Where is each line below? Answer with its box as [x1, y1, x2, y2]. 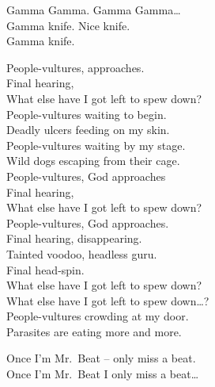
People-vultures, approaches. [6, 59, 145, 75]
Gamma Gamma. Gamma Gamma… [6, 2, 181, 17]
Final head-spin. [6, 261, 85, 278]
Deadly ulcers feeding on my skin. [6, 121, 170, 138]
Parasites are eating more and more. [6, 323, 182, 339]
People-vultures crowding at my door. [6, 308, 189, 324]
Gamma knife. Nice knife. [6, 17, 130, 33]
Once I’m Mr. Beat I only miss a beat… [6, 366, 199, 382]
